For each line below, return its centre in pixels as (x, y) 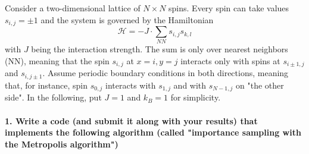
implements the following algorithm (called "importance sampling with (153, 132)
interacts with (131, 85)
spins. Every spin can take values (229, 8)
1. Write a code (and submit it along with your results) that (131, 120)
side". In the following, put (53, 97)
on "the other (260, 85)
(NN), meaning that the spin (57, 60)
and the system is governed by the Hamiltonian (127, 19)
